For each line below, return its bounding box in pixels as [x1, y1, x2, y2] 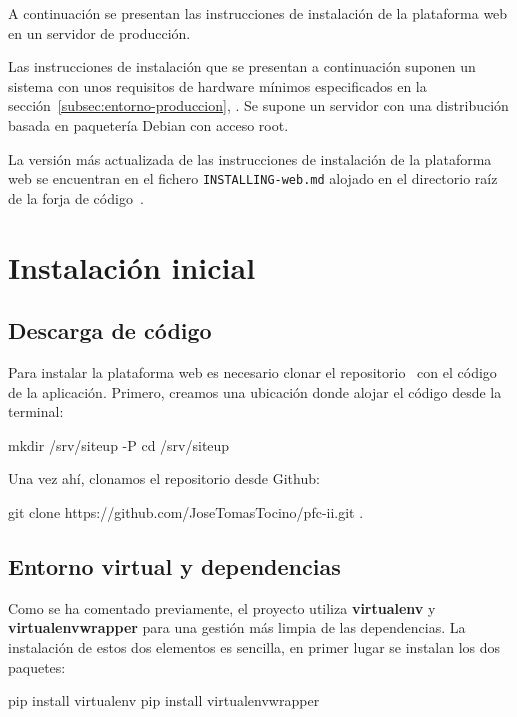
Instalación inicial [8, 246, 256, 287]
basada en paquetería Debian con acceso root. [8, 114, 289, 135]
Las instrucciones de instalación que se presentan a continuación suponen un [8, 56, 476, 77]
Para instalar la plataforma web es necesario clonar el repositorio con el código [8, 361, 497, 382]
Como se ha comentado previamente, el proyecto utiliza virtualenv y [8, 597, 436, 618]
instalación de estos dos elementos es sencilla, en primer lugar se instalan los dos [8, 636, 501, 657]
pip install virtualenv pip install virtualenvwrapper [8, 690, 320, 711]
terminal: [8, 401, 64, 422]
